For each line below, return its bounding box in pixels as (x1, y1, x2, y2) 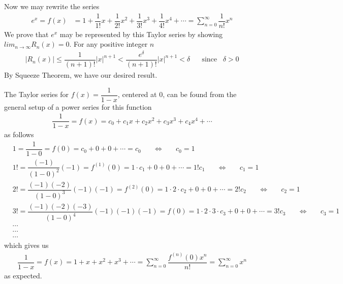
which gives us (4, 240, 49, 250)
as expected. (4, 270, 42, 280)
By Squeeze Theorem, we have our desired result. (4, 70, 158, 80)
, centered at (117, 89, 157, 100)
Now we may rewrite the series (4, 1, 100, 11)
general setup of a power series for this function (4, 101, 152, 112)
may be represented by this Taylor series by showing (59, 28, 223, 39)
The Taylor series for (4, 89, 69, 100)
